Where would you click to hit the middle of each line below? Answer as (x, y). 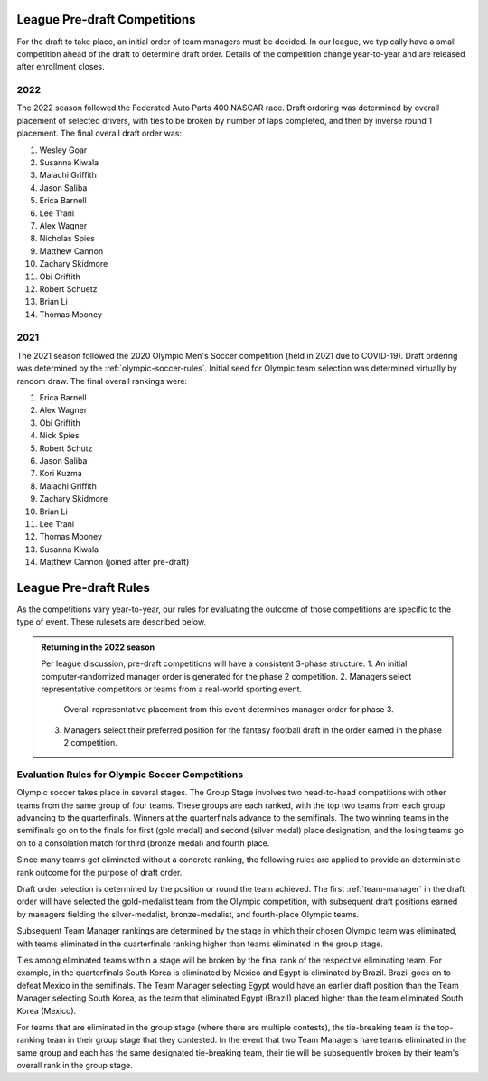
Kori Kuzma (61, 474)
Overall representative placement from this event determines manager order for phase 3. (229, 710)
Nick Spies (60, 436)
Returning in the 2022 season (98, 647)
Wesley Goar (63, 150)
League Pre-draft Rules (84, 587)
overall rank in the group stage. (75, 1066)
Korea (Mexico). (47, 1010)
